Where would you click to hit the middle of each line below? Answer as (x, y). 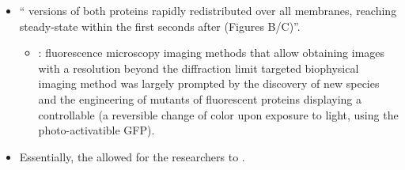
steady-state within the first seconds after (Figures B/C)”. (160, 26)
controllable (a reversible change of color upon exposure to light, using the (218, 114)
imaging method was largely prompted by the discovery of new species (209, 83)
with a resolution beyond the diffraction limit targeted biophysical (199, 68)
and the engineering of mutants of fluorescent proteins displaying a (200, 98)
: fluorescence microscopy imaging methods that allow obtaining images (212, 53)
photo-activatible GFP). (97, 130)
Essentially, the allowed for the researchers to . (132, 156)
